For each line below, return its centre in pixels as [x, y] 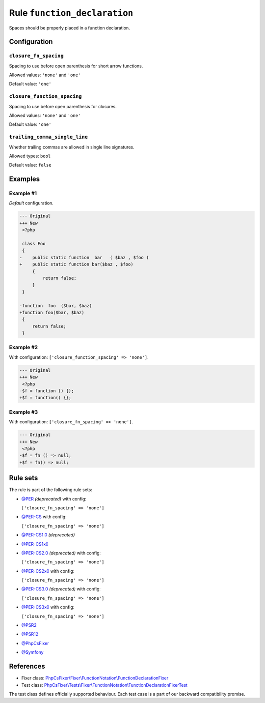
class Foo [34, 244]
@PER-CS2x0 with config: [48, 571]
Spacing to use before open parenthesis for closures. [63, 106]
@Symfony [32, 652]
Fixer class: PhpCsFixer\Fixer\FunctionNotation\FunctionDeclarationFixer [95, 678]
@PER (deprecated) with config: [54, 498]
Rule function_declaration [71, 13]
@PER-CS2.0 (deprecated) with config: [61, 553]
